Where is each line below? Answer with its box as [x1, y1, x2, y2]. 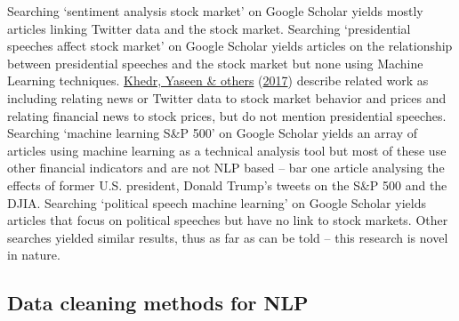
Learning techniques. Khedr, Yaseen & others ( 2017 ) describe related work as [7, 71, 429, 90]
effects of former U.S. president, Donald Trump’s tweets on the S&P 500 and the [7, 175, 447, 194]
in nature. [7, 245, 60, 264]
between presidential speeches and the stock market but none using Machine [7, 53, 423, 72]
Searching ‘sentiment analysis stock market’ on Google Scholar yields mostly [7, 2, 423, 20]
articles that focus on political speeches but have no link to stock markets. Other [7, 211, 448, 229]
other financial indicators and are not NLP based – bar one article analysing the [7, 158, 445, 177]
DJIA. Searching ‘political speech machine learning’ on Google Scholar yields [7, 193, 426, 212]
